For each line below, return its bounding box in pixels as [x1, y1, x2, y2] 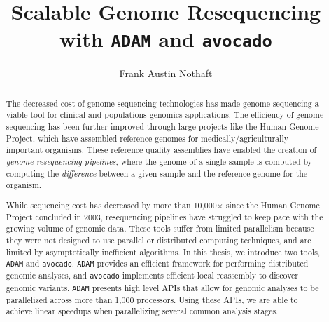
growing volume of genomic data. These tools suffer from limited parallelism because [6, 222, 314, 234]
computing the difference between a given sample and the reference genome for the [6, 167, 308, 179]
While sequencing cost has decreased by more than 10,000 [6, 199, 217, 210]
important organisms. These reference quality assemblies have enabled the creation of [6, 144, 317, 156]
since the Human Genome [225, 199, 320, 210]
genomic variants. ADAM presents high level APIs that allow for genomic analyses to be [6, 281, 319, 293]
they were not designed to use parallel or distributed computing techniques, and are [6, 234, 311, 246]
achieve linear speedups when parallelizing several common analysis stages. [6, 305, 279, 317]
